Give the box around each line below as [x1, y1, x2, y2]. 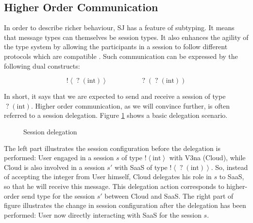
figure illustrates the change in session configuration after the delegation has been [4, 200, 246, 210]
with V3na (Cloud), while [169, 152, 246, 163]
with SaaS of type [114, 162, 168, 172]
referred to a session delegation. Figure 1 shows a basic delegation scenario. [4, 110, 228, 120]
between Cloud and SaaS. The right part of [104, 190, 234, 201]
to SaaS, [219, 171, 244, 182]
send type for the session [21, 190, 95, 201]
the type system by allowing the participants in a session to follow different [4, 41, 228, 52]
